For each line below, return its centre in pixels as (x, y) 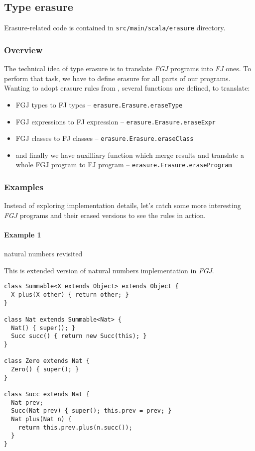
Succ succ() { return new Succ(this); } (79, 336)
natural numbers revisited (43, 254)
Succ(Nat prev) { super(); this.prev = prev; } (91, 411)
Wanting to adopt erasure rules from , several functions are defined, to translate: (127, 88)
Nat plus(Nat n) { (42, 419)
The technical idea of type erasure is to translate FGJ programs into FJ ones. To (128, 68)
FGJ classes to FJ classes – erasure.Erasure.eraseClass (105, 138)
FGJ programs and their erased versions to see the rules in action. (105, 215)
